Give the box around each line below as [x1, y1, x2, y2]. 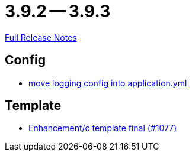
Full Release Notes [5, 32, 77, 43]
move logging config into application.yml [28, 77, 187, 88]
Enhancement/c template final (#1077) [28, 123, 177, 134]
